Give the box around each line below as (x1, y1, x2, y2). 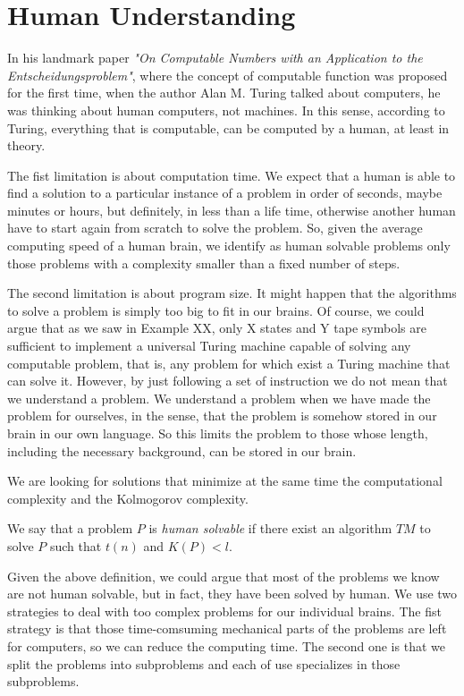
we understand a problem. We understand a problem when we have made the (7, 388, 431, 407)
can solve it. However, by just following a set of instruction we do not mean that (7, 371, 448, 390)
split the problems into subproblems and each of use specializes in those (7, 654, 401, 673)
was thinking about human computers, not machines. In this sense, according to (7, 100, 445, 119)
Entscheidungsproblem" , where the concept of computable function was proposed (7, 65, 448, 84)
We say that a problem (7, 519, 133, 538)
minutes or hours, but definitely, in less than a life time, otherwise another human (7, 200, 456, 219)
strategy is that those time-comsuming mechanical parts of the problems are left (7, 619, 447, 638)
